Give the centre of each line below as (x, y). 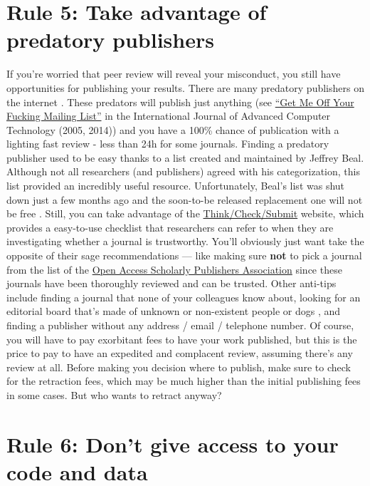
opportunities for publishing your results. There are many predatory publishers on (185, 87)
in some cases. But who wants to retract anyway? (114, 394)
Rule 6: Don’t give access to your (173, 444)
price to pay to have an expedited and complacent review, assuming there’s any (180, 353)
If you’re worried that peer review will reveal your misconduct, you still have (174, 74)
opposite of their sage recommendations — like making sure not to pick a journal (184, 255)
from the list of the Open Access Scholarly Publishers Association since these (174, 269)
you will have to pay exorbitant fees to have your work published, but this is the (182, 339)
